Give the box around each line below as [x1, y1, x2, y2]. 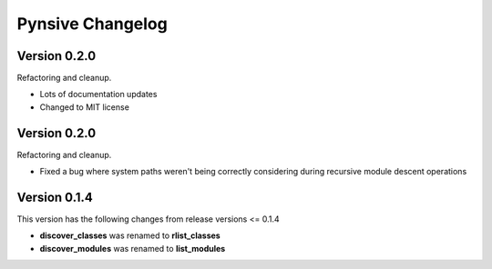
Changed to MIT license [39, 101, 129, 113]
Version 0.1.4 [16, 189, 93, 204]
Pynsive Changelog [16, 14, 168, 34]
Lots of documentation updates [39, 89, 158, 100]
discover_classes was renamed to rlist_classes [39, 230, 220, 241]
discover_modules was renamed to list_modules [39, 243, 226, 254]
